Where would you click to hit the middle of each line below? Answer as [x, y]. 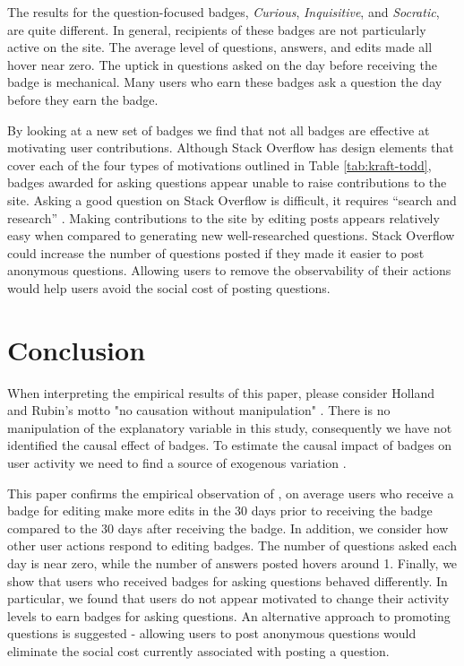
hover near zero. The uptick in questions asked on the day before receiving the [222, 64]
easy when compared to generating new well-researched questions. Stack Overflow [231, 235]
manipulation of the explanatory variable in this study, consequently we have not [230, 427]
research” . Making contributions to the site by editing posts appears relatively [223, 217]
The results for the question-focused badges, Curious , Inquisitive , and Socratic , [223, 12]
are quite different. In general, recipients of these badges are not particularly [217, 29]
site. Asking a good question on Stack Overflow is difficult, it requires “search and [232, 199]
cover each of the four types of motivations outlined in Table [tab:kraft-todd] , [219, 164]
